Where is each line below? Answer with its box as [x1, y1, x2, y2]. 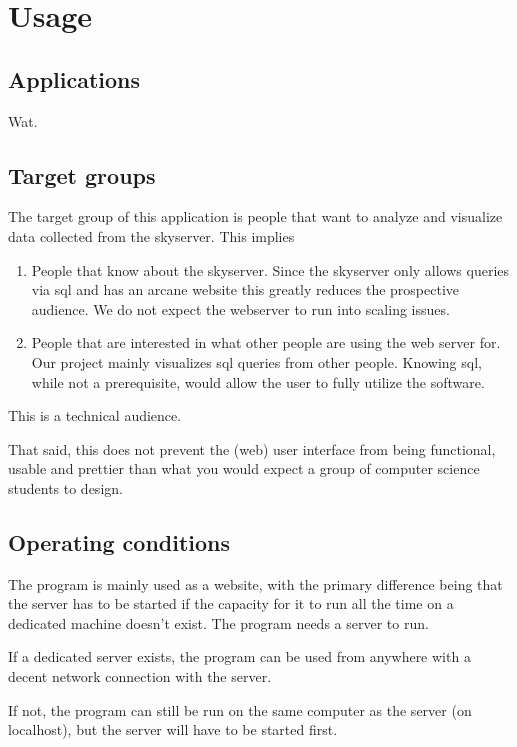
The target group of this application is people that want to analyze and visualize [8, 206, 503, 227]
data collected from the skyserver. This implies [8, 225, 295, 246]
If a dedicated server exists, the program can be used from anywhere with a [8, 646, 471, 667]
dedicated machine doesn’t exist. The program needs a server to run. [8, 612, 429, 633]
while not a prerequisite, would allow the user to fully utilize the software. [31, 371, 485, 392]
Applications [8, 63, 141, 94]
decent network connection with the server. [8, 666, 272, 687]
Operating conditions [8, 526, 231, 557]
